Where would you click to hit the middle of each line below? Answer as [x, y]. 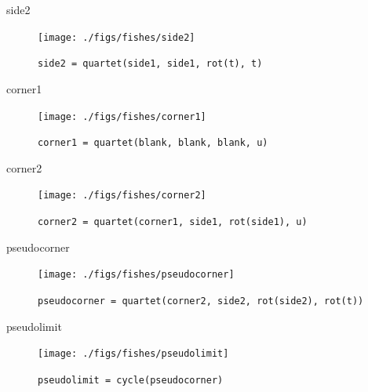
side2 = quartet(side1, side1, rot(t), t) [150, 64]
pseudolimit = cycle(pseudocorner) [131, 380]
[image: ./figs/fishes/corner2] [122, 196]
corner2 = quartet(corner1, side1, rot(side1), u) [173, 222]
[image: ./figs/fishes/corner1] [122, 116]
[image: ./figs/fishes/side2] [117, 37]
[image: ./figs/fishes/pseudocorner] [136, 275]
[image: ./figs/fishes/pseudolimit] [133, 354]
